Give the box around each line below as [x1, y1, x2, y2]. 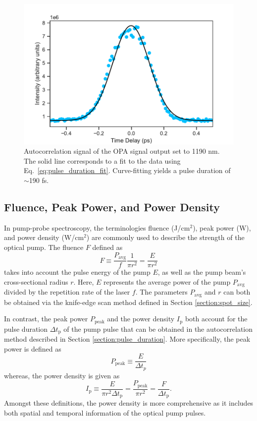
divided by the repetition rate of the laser [4, 287, 130, 297]
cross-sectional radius [4, 276, 68, 287]
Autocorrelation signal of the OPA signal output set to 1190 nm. [24, 146, 220, 156]
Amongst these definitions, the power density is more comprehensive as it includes [4, 398, 254, 408]
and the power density [107, 313, 175, 324]
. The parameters [135, 287, 188, 297]
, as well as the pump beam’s [157, 267, 246, 277]
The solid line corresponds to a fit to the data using [24, 155, 181, 166]
